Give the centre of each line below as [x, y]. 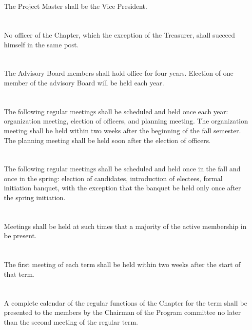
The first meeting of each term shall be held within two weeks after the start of [122, 264]
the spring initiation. [35, 197]
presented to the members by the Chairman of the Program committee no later [122, 312]
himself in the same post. [41, 44]
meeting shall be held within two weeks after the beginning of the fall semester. [123, 130]
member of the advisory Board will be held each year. [84, 82]
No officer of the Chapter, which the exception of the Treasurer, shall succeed [120, 34]
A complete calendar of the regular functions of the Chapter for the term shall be [126, 302]
